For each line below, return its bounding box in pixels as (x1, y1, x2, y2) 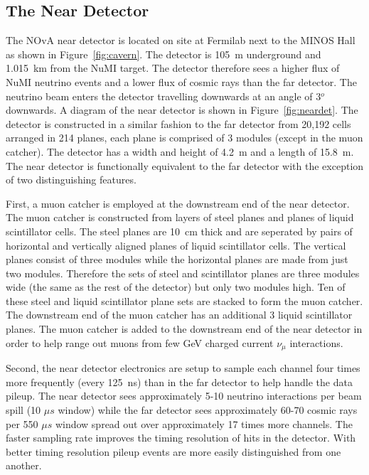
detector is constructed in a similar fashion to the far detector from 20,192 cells (6, 116, 351, 131)
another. (6, 458, 42, 473)
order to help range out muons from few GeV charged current (6, 335, 274, 350)
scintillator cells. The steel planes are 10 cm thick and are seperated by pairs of (6, 223, 353, 238)
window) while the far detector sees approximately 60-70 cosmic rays (58, 402, 358, 417)
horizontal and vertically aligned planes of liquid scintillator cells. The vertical (6, 237, 346, 252)
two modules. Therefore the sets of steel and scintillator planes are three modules (6, 265, 360, 280)
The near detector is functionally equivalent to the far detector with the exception (6, 158, 364, 173)
